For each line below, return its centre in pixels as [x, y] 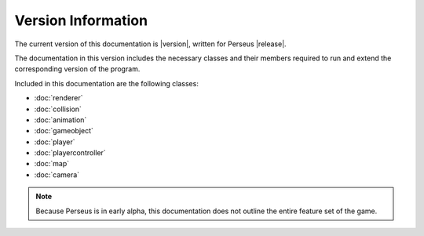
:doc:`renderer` [58, 98]
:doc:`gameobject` [64, 131]
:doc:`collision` [58, 109]
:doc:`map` [52, 164]
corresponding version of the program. [77, 69]
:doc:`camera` [57, 174]
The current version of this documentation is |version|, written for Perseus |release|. [150, 44]
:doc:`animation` [60, 120]
